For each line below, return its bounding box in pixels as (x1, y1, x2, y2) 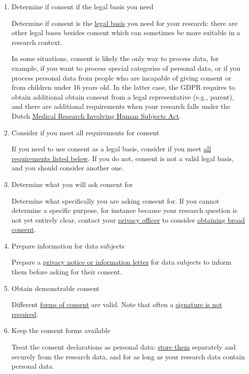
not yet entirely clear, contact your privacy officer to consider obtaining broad (11, 214, 245, 225)
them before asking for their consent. (11, 267, 122, 277)
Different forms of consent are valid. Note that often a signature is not (11, 299, 223, 310)
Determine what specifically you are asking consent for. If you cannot (11, 195, 220, 206)
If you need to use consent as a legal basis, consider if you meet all (11, 144, 211, 154)
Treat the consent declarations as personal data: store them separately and (11, 342, 236, 352)
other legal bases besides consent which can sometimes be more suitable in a (11, 27, 241, 38)
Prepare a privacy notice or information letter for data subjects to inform (11, 257, 231, 267)
